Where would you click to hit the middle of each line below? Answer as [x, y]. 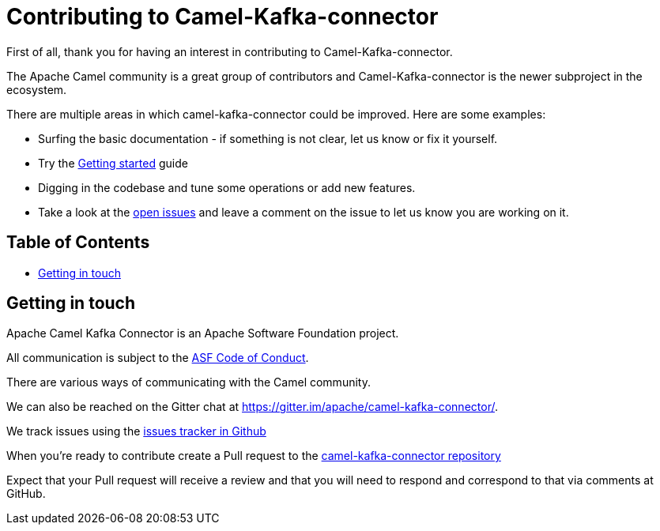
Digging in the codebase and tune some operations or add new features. [227, 187]
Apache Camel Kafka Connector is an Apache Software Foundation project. [203, 333]
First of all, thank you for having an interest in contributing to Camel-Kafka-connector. [230, 51]
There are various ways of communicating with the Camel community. [189, 382]
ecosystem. [37, 89]
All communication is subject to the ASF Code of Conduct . [158, 358]
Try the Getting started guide [113, 163]
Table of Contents [78, 243]
